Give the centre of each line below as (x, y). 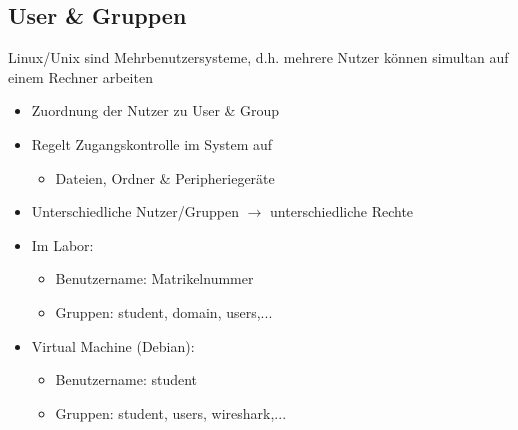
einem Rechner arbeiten (80, 76)
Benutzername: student (126, 379)
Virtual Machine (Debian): (113, 345)
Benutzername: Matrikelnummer (154, 278)
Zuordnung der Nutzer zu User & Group (155, 110)
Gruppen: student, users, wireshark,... (171, 412)
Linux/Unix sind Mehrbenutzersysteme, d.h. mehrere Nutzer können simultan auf (258, 57)
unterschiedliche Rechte (342, 211)
